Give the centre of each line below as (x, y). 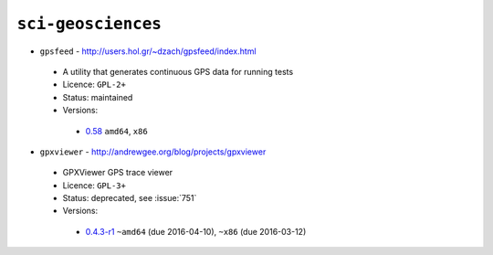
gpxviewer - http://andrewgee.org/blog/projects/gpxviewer (153, 152)
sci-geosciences (89, 24)
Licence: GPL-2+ (94, 85)
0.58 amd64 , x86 (116, 131)
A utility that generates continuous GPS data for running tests (178, 71)
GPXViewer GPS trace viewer (118, 173)
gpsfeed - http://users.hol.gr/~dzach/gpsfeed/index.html (148, 51)
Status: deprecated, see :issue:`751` (130, 198)
